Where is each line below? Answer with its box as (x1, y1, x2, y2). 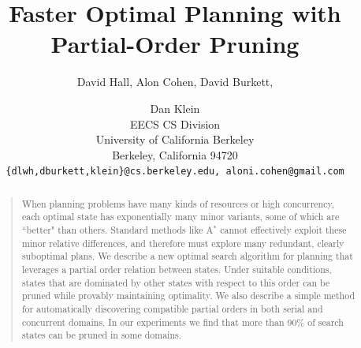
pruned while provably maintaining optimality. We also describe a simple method (21, 289, 355, 302)
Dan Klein (150, 99, 200, 116)
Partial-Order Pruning (50, 28, 300, 60)
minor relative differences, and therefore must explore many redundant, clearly (21, 236, 344, 249)
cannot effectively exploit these (220, 223, 347, 237)
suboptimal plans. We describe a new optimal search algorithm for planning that (21, 249, 353, 263)
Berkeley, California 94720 (112, 146, 238, 163)
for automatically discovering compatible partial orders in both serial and (21, 301, 323, 315)
